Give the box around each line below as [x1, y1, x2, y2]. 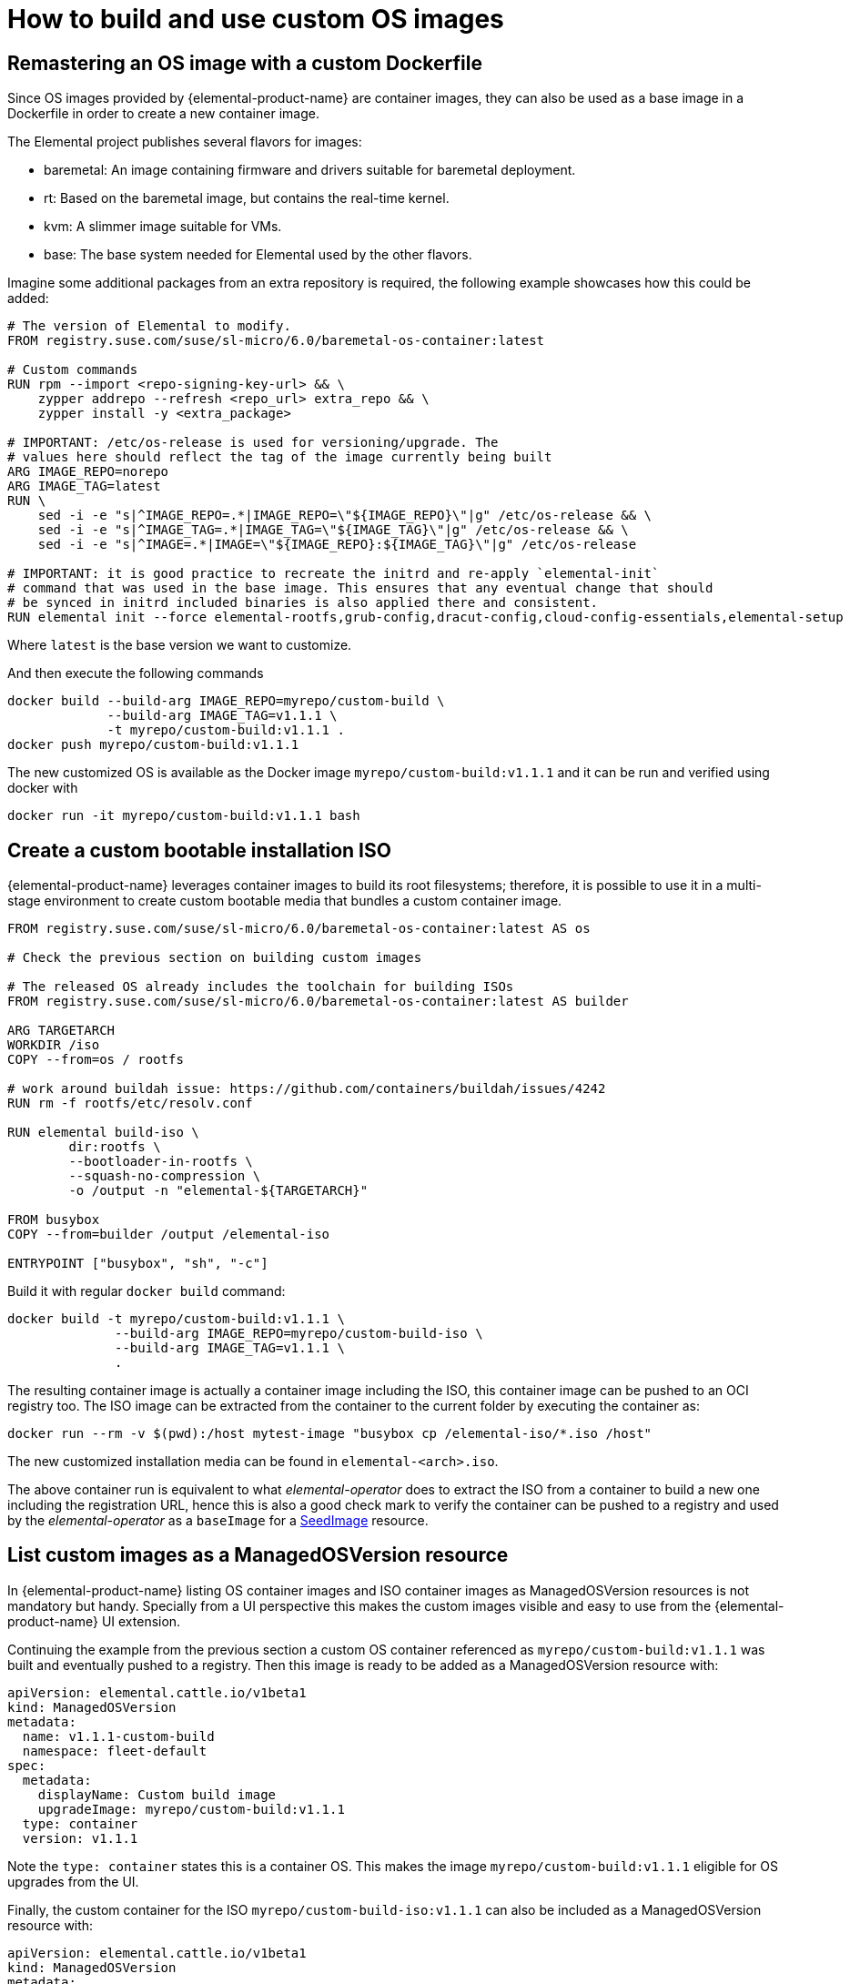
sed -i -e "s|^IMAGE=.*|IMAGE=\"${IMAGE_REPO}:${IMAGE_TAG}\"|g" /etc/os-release [37, 537, 637, 552]
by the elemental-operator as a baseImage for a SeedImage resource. [7, 1513, 429, 1529]
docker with [7, 780, 78, 796]
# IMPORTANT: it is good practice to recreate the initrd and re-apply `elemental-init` [7, 566, 660, 582]
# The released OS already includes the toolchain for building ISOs [7, 979, 514, 995]
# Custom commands [7, 362, 138, 378]
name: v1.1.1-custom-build [22, 1728, 215, 1744]
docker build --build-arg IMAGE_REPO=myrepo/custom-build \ [7, 693, 445, 709]
